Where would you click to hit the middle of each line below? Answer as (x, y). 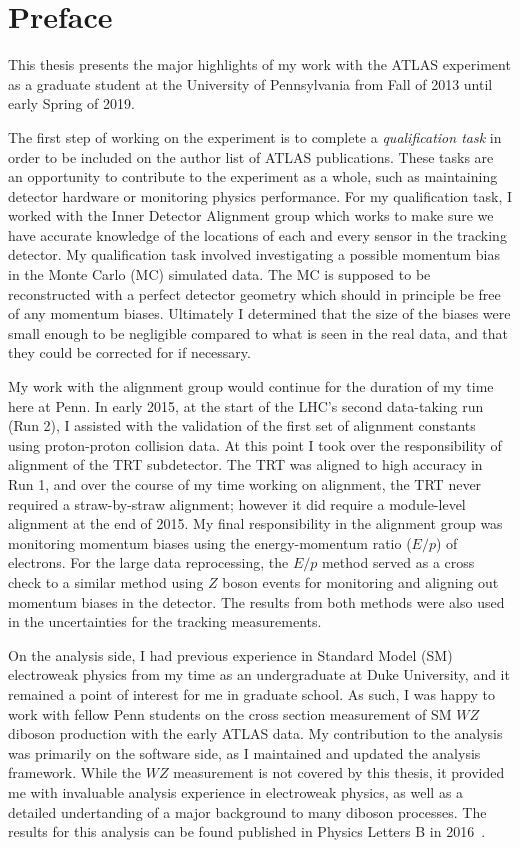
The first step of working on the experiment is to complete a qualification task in (255, 136)
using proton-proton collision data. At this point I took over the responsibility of (255, 444)
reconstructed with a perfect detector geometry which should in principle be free (254, 293)
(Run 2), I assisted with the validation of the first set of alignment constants (242, 425)
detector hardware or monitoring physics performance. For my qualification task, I (260, 195)
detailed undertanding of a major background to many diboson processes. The (247, 811)
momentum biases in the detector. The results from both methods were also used (256, 601)
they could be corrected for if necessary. (129, 352)
